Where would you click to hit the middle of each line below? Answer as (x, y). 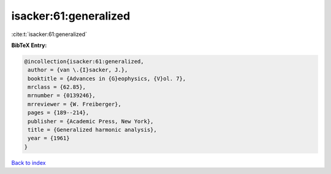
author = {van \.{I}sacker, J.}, (78, 70)
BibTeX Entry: (29, 45)
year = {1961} (49, 138)
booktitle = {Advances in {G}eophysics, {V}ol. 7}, (107, 78)
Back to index (29, 162)
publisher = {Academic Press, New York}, (91, 121)
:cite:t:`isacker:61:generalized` (49, 34)
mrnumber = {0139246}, (62, 96)
